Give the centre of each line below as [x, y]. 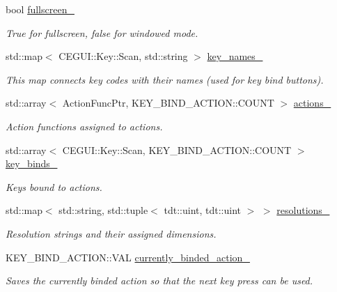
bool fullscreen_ [40, 9]
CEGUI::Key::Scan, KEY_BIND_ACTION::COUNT [177, 149]
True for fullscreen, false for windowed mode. [102, 32]
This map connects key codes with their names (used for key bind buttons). [165, 79]
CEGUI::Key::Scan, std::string [123, 56]
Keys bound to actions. [54, 186]
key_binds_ [32, 163]
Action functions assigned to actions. [84, 126]
